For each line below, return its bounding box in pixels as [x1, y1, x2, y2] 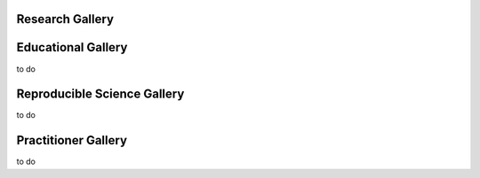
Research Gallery [16, 12, 115, 27]
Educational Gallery [16, 40, 128, 55]
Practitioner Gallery [16, 133, 128, 148]
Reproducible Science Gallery [16, 87, 185, 102]
